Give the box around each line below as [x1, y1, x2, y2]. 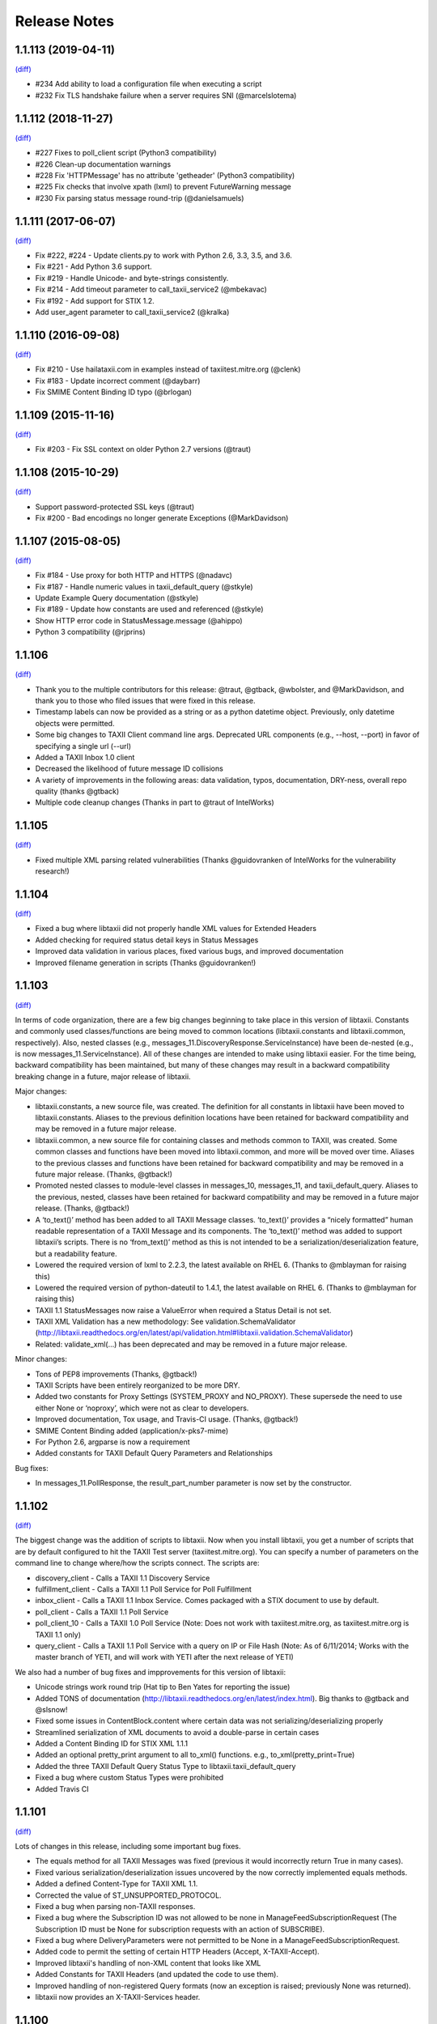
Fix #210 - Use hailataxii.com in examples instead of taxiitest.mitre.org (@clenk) [35, 364, 301, 374]
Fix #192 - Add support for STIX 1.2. [35, 296, 155, 305]
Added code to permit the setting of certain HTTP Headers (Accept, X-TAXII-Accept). [35, 1947, 320, 1957]
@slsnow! [35, 1704, 68, 1714]
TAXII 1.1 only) [35, 1630, 81, 1639]
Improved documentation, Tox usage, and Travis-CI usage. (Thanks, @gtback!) [35, 1414, 299, 1424]
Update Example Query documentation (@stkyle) [35, 593, 199, 603]
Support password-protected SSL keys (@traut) [35, 502, 195, 512]
